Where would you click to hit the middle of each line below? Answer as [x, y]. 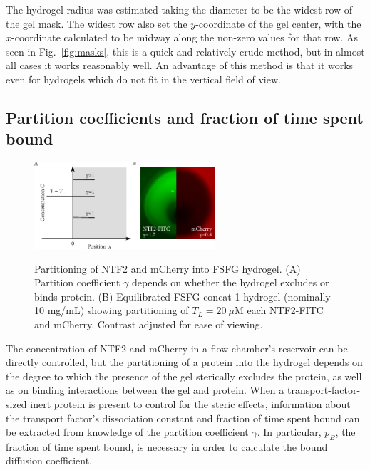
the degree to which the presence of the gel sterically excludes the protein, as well [184, 376]
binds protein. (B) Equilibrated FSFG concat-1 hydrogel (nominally [183, 296]
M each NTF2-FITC [279, 310]
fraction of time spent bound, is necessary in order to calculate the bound [167, 446]
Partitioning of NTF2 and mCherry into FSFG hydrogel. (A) [168, 268]
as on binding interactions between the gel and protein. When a [145, 390]
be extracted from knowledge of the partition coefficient [127, 432]
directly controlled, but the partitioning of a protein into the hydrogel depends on [184, 362]
